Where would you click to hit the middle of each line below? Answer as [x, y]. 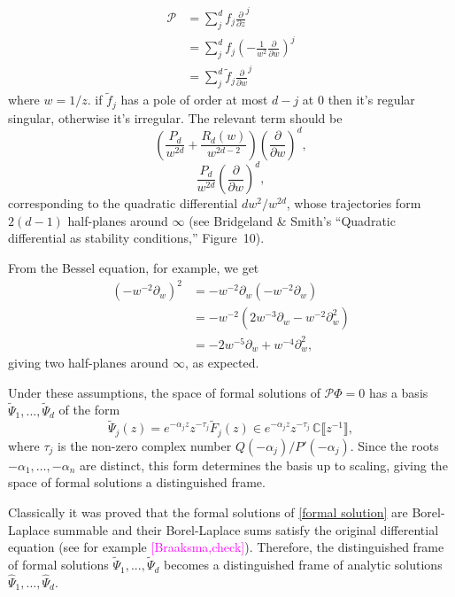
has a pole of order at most [194, 100]
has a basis [398, 392]
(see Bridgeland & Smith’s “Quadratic [292, 220]
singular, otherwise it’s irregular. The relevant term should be [175, 117]
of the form [89, 410]
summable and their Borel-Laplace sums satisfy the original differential [246, 529]
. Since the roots [394, 445]
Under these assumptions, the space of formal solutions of [164, 392]
